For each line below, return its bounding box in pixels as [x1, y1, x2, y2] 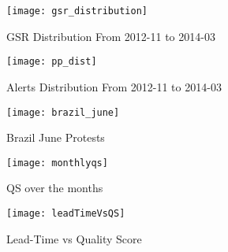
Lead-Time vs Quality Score [6, 230, 142, 246]
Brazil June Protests [6, 129, 105, 146]
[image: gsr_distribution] [6, 6, 148, 17]
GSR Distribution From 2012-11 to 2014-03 [6, 28, 215, 44]
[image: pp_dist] [6, 56, 97, 68]
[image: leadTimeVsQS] [6, 208, 125, 219]
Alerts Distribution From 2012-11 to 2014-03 [6, 78, 222, 94]
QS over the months [6, 180, 103, 196]
